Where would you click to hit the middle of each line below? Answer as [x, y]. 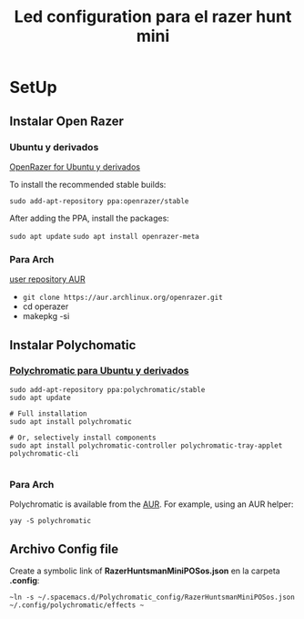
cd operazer [46, 306]
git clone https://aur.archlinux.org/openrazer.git [122, 298]
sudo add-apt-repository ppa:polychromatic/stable [107, 389]
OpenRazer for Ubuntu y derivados [75, 167]
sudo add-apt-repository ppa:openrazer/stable [99, 201]
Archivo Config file [64, 549]
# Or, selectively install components [83, 438]
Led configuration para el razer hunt [153, 17]
